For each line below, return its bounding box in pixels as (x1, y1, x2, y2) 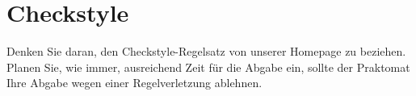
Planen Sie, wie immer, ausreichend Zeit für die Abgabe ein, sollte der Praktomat (6, 58, 410, 75)
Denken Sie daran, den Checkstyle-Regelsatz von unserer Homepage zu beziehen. (6, 43, 406, 60)
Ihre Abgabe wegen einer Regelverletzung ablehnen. (6, 74, 263, 91)
